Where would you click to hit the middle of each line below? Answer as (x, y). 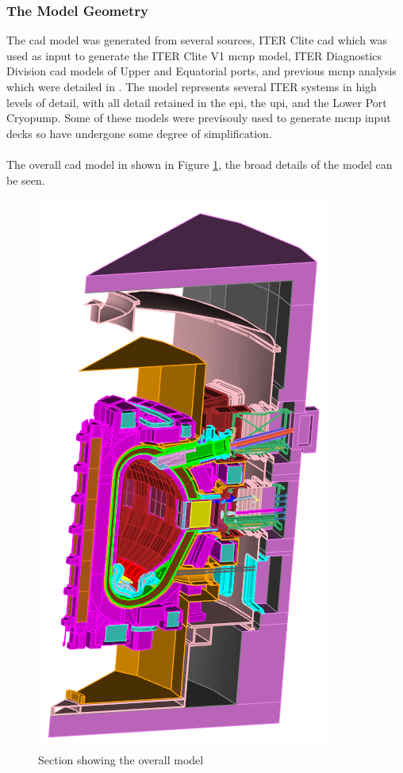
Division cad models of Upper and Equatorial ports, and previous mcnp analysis (201, 71)
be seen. (26, 180)
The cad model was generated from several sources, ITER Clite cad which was (197, 40)
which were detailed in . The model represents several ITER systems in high (192, 86)
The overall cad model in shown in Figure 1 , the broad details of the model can (200, 164)
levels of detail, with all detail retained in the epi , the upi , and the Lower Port (197, 102)
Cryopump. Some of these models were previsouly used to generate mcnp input (199, 118)
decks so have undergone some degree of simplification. (139, 133)
